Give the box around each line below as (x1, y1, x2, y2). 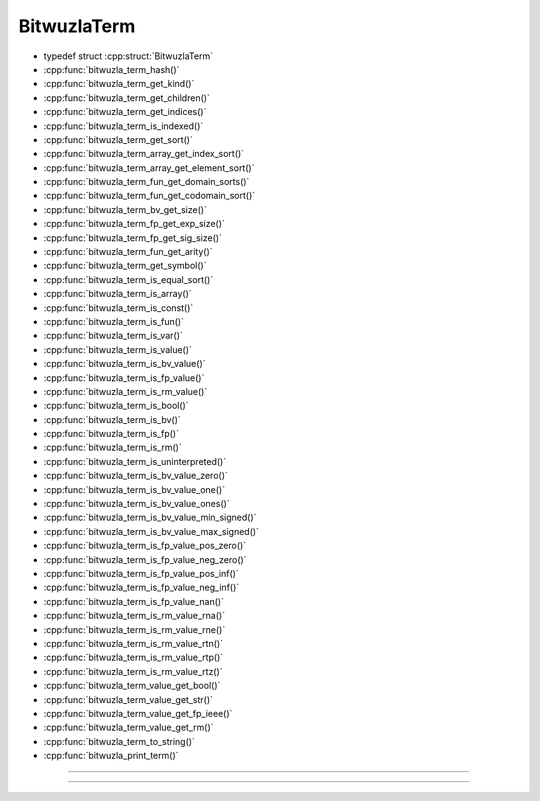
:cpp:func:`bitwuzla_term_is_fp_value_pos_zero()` (43, 540, 247, 552)
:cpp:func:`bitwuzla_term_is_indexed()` (43, 120, 204, 132)
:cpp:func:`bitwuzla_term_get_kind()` (43, 78, 195, 90)
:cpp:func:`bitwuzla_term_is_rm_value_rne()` (43, 623, 226, 635)
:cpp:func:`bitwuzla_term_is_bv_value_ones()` (43, 498, 230, 510)
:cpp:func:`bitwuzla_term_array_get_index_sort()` (43, 148, 245, 160)
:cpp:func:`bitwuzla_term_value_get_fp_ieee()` (43, 707, 233, 719)
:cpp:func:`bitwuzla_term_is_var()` (43, 330, 184, 342)
